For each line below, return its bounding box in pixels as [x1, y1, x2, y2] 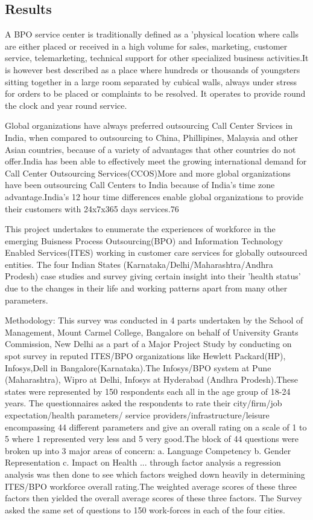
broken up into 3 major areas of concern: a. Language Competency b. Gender [5, 444, 291, 457]
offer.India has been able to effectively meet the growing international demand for [5, 155, 307, 167]
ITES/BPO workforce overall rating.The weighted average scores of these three [5, 479, 297, 492]
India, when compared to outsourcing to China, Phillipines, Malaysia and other [5, 131, 298, 143]
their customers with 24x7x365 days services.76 [5, 202, 179, 215]
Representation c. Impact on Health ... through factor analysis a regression [5, 456, 281, 469]
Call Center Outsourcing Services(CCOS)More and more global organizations [5, 166, 291, 179]
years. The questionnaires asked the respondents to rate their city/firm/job [5, 397, 282, 409]
